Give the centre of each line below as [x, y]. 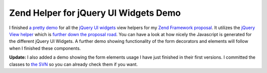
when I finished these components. [45, 48]
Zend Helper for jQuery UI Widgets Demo [95, 13]
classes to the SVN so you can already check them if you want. [73, 64]
